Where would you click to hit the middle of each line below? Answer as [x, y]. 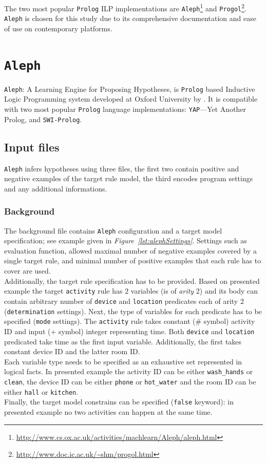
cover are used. [27, 271]
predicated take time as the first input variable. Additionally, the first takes [123, 341]
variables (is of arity [162, 291]
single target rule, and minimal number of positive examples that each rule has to [133, 261]
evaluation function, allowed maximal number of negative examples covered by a [131, 250]
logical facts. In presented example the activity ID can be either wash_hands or [129, 371]
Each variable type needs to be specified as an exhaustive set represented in [123, 361]
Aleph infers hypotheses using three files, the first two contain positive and [122, 168]
